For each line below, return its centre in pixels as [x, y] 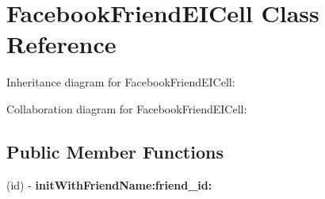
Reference [61, 44]
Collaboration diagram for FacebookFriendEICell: [127, 108]
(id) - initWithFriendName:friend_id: [109, 184]
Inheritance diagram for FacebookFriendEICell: [121, 82]
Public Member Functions [115, 151]
